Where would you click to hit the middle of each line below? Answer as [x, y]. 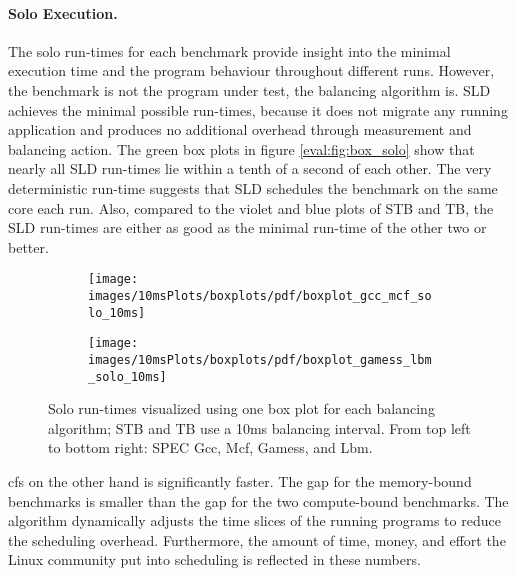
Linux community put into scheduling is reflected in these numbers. [214, 559]
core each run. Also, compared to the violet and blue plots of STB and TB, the [251, 207]
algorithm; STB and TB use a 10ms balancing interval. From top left [259, 427]
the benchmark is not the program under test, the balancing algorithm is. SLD [249, 89]
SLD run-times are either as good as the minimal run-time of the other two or [247, 227]
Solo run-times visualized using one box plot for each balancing [241, 408]
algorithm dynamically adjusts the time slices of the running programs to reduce [254, 520]
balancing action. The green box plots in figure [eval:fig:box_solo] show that [241, 148]
